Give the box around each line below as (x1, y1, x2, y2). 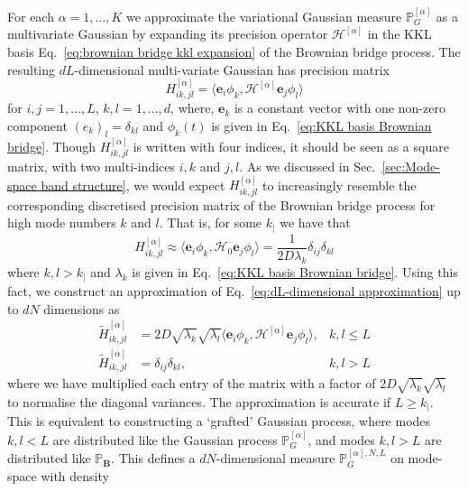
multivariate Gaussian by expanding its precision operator (7, 24, 328, 43)
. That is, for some (159, 213, 262, 232)
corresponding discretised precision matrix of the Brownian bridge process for (7, 195, 436, 214)
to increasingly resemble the (262, 175, 417, 194)
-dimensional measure (216, 449, 335, 468)
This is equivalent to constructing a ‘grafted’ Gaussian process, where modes (7, 412, 431, 431)
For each (7, 6, 54, 25)
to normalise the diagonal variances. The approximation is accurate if (7, 392, 391, 411)
